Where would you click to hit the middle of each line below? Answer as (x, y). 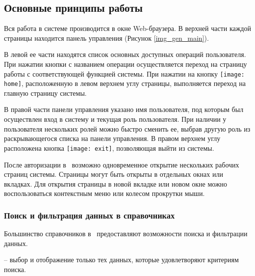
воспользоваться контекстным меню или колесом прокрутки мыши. (104, 193)
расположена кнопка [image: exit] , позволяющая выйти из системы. (109, 148)
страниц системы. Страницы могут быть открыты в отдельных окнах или (114, 174)
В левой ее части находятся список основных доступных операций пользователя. (125, 54)
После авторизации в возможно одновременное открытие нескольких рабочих (122, 164)
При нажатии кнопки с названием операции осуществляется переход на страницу (126, 64)
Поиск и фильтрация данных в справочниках (89, 215)
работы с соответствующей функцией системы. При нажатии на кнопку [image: (124, 73)
